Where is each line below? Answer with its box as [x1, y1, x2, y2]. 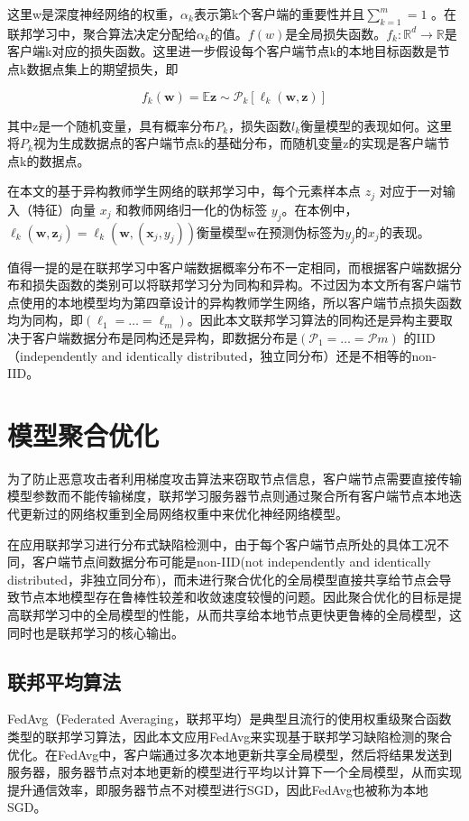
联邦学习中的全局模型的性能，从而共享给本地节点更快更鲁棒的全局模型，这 [19, 605, 462, 624]
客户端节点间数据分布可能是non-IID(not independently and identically [32, 552, 431, 571]
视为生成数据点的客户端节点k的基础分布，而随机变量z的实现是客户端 [32, 134, 437, 152]
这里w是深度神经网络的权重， [7, 5, 181, 23]
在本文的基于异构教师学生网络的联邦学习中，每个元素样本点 [7, 181, 361, 200]
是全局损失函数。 [285, 23, 387, 42]
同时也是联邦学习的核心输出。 [7, 623, 184, 641]
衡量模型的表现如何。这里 [300, 115, 453, 134]
